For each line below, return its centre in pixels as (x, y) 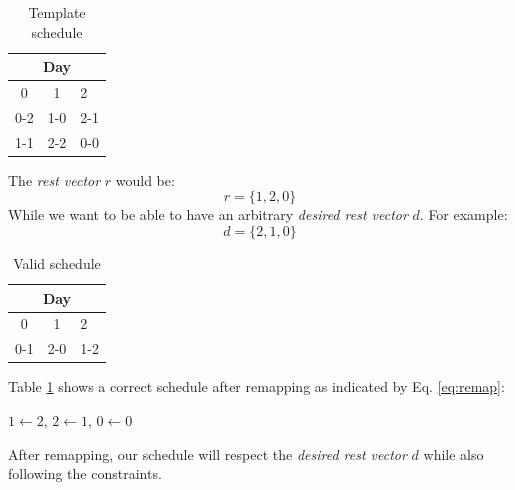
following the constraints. (85, 473)
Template (57, 12)
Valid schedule (57, 263)
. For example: (463, 214)
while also (453, 453)
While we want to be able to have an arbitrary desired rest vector (208, 214)
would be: (145, 179)
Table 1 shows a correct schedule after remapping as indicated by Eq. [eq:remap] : (256, 386)
